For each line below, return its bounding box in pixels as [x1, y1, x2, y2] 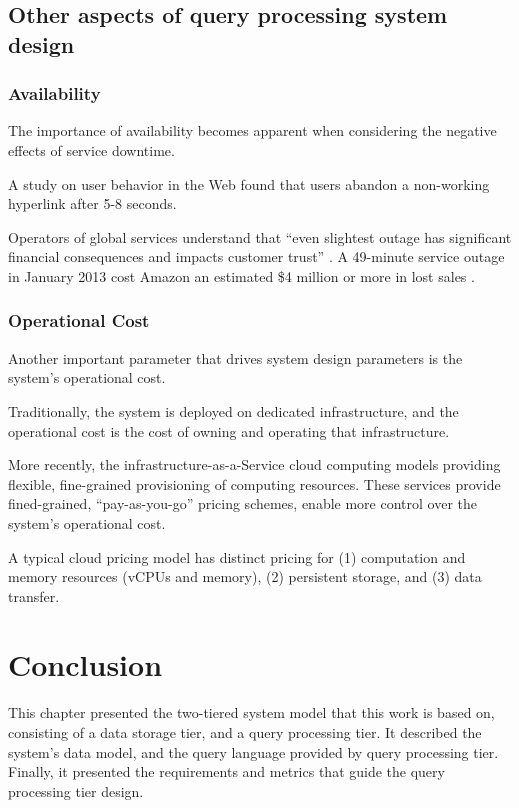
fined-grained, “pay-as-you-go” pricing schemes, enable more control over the [8, 493, 477, 514]
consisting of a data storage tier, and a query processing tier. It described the [8, 722, 482, 743]
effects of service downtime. [8, 139, 175, 160]
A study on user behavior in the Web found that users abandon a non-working [8, 173, 490, 194]
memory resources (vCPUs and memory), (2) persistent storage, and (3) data [8, 566, 482, 587]
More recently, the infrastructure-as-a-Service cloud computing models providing [8, 454, 501, 475]
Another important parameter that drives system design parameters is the [8, 347, 463, 368]
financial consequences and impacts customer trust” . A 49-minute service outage [8, 246, 505, 267]
